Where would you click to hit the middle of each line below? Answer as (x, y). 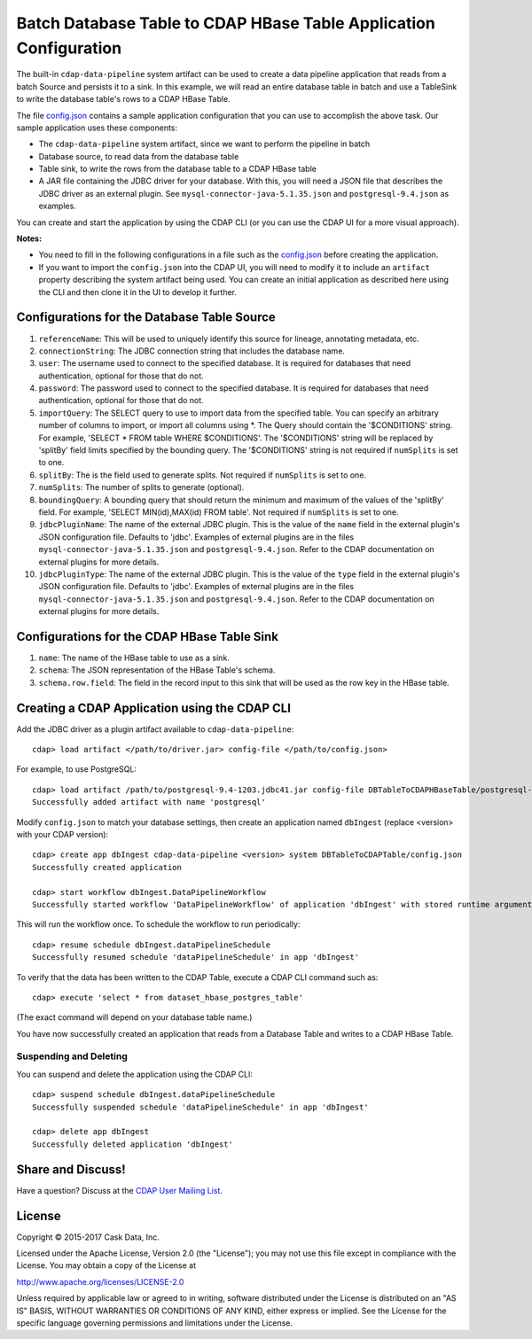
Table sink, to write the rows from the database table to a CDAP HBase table (177, 169)
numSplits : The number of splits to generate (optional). (141, 487)
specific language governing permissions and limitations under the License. (154, 1323)
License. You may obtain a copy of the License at (106, 1265)
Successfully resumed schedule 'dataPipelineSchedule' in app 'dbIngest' (196, 958)
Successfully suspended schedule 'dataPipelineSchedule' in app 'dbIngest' (200, 1107)
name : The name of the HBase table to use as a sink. (134, 658)
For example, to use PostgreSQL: (77, 769)
